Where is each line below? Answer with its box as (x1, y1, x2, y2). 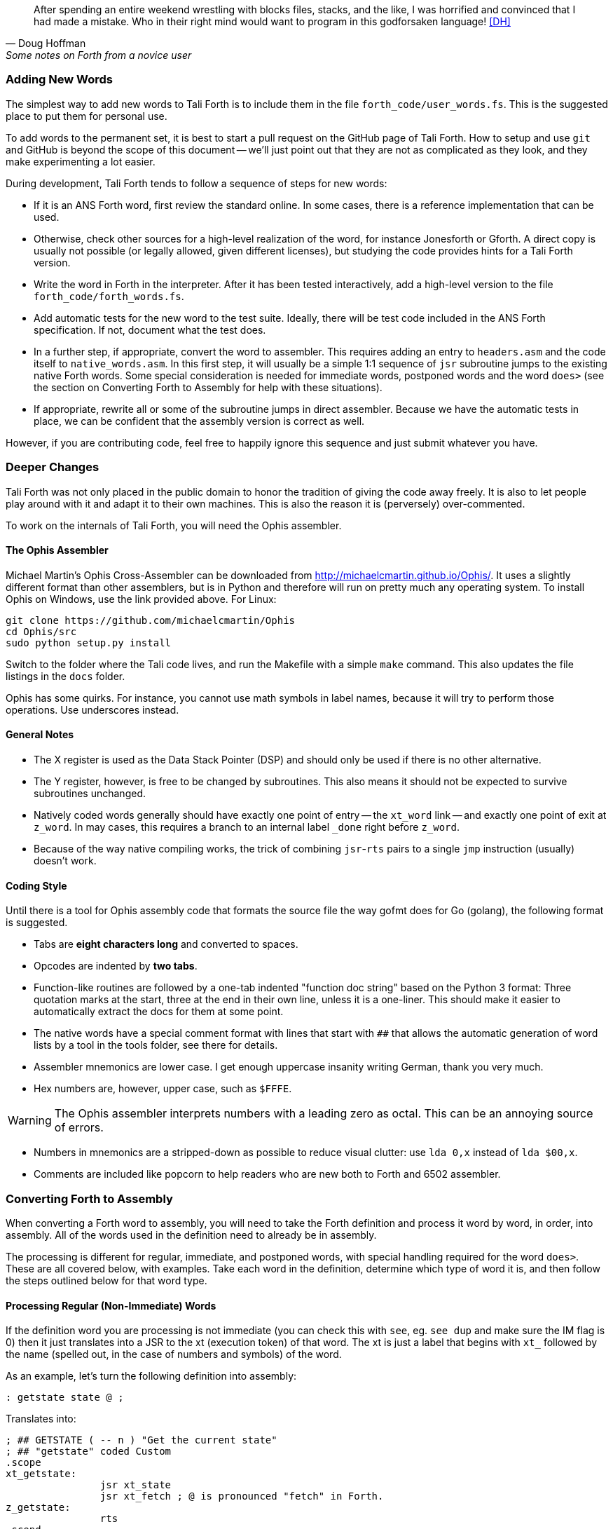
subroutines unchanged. (34, 787, 146, 799)
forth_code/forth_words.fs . (34, 290, 184, 302)
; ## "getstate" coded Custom (6, 1446, 172, 1457)
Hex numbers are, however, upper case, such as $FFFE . (34, 1082, 292, 1095)
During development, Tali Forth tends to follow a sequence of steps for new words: (6, 177, 387, 189)
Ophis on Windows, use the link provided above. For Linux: (6, 592, 277, 605)
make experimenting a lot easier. (6, 155, 156, 168)
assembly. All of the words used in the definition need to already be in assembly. (6, 1228, 377, 1241)
